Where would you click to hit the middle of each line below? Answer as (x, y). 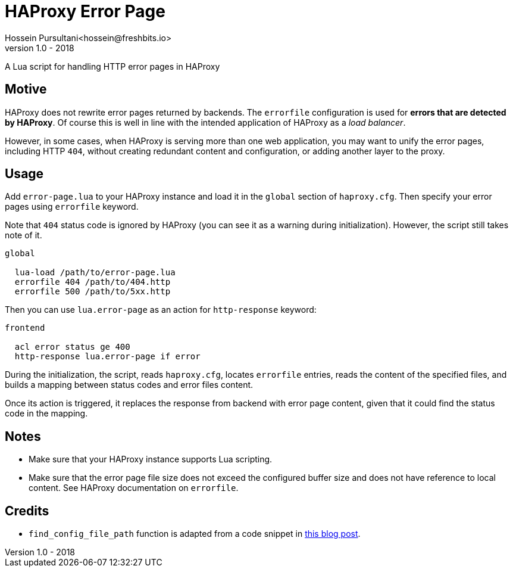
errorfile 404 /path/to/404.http (93, 282)
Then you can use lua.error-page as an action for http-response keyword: (161, 310)
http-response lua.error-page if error (107, 357)
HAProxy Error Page (85, 11)
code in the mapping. (46, 414)
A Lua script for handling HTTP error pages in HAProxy (112, 66)
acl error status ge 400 (72, 347)
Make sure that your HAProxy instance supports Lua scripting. (151, 459)
